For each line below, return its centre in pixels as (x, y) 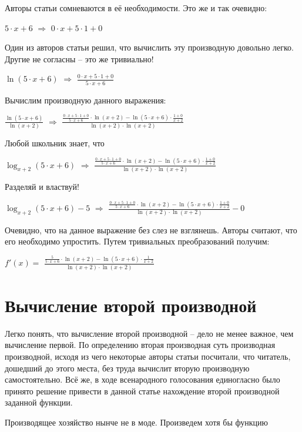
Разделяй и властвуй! (42, 186)
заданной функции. (39, 402)
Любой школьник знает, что (55, 143)
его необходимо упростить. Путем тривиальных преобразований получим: (137, 241)
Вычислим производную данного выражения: (85, 100)
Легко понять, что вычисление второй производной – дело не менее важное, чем (149, 333)
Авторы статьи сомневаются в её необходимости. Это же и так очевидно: (136, 8)
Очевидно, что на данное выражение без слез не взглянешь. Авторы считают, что (151, 230)
